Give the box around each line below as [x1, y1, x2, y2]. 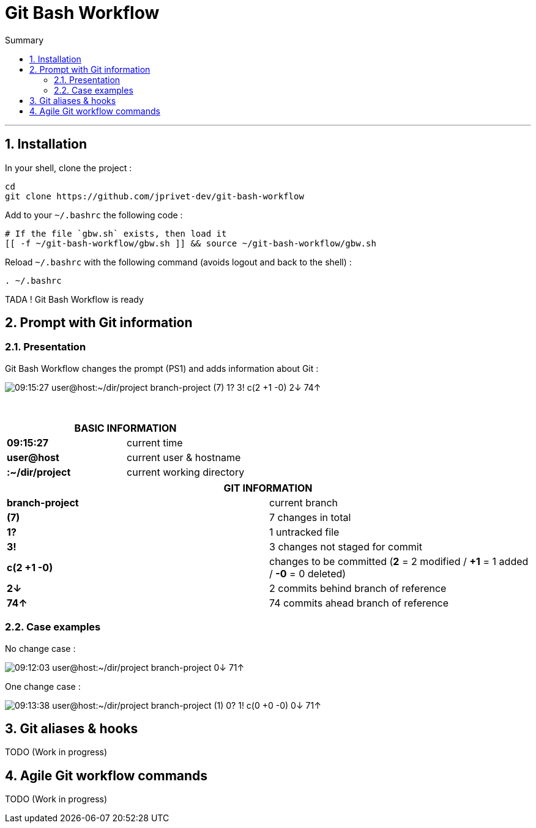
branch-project [7, 496, 79, 509]
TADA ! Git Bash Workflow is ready [5, 294, 144, 305]
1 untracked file [269, 525, 340, 538]
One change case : [5, 681, 81, 692]
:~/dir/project [7, 465, 71, 478]
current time [127, 436, 183, 449]
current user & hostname [127, 451, 241, 464]
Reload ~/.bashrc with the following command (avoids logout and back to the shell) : [5, 256, 352, 267]
